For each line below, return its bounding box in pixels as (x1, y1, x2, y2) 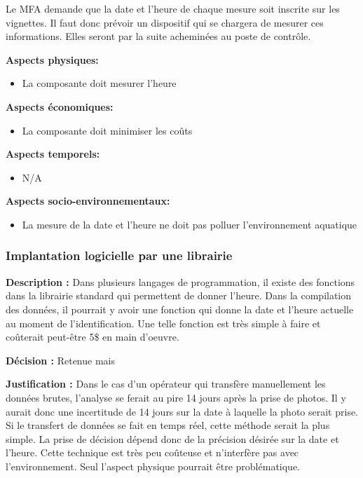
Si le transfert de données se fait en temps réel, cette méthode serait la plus (6, 418, 330, 432)
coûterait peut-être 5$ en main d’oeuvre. (6, 329, 179, 344)
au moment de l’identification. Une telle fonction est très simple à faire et (6, 315, 321, 330)
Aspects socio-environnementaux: (6, 193, 170, 208)
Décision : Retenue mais (6, 353, 115, 367)
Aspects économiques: (6, 99, 114, 114)
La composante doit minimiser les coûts (22, 123, 193, 137)
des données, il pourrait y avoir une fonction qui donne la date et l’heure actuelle (6, 301, 354, 316)
